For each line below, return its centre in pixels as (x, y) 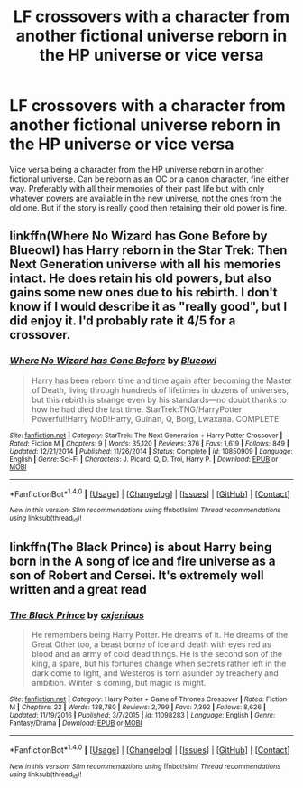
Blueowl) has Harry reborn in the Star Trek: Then (148, 250)
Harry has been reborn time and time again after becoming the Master (162, 380)
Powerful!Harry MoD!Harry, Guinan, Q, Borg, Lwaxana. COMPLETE (155, 418)
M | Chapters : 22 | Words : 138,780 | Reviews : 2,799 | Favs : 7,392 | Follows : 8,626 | (138, 708)
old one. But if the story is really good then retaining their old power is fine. (148, 207)
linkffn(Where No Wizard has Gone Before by (138, 236)
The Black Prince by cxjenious (77, 614)
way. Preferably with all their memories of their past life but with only (137, 188)
